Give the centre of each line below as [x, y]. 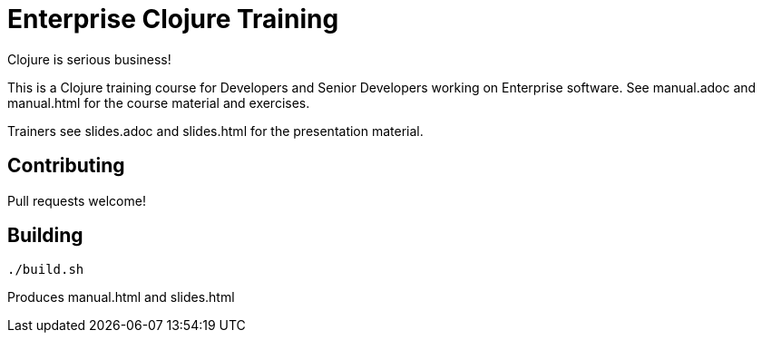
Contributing [66, 166]
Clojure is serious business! [89, 59]
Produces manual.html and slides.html [121, 297]
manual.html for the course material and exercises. [159, 102]
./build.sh [46, 270]
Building [45, 236]
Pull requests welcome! [77, 200]
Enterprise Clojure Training [173, 19]
